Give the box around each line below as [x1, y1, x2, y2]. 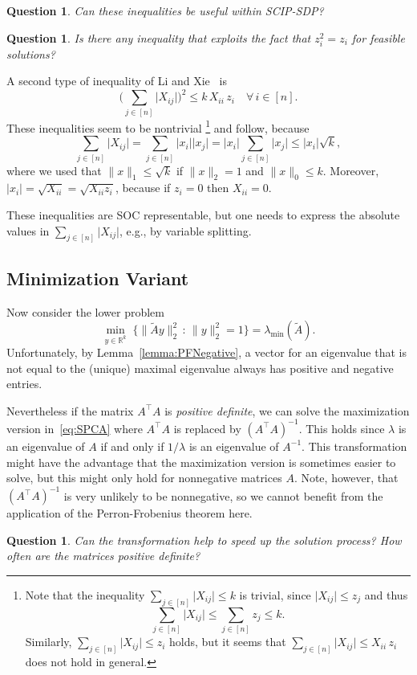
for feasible [351, 29, 405, 46]
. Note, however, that [294, 469, 399, 486]
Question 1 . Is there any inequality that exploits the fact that [6, 29, 311, 46]
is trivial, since [239, 586, 311, 603]
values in [6, 222, 50, 239]
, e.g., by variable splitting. [119, 222, 252, 239]
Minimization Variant [6, 265, 189, 290]
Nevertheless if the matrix [6, 402, 134, 419]
